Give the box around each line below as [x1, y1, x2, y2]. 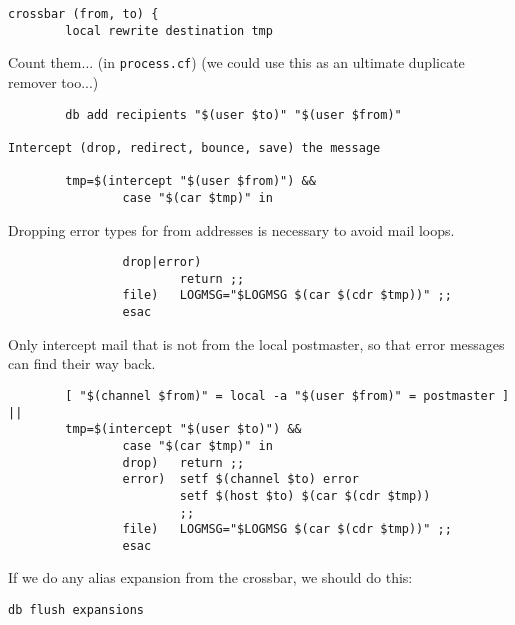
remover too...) [8, 71, 99, 92]
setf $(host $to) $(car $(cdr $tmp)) [179, 488, 431, 503]
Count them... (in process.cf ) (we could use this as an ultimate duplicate [8, 52, 465, 73]
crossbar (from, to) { [8, 7, 159, 21]
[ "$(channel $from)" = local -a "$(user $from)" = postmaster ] [65, 388, 510, 403]
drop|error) [122, 255, 202, 270]
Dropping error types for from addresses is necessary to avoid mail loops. [8, 219, 455, 240]
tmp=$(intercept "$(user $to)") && [65, 422, 302, 437]
